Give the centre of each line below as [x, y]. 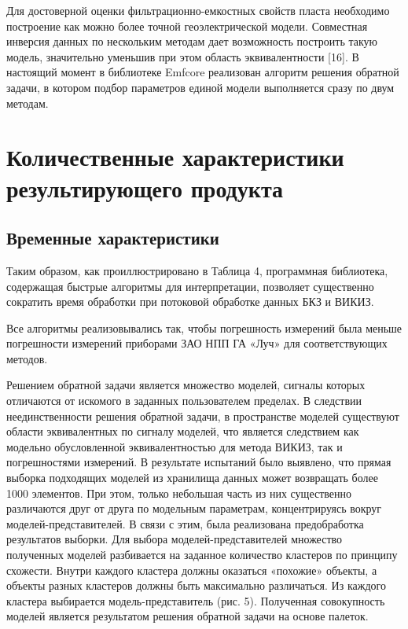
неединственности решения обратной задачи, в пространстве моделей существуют [203, 416]
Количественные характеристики [175, 157]
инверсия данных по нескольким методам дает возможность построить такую [192, 41]
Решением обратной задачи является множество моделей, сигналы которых [186, 385]
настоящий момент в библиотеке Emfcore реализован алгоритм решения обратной [203, 72]
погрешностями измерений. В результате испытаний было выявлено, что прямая [199, 462]
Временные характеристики [113, 238]
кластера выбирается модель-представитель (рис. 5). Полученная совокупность [196, 600]
